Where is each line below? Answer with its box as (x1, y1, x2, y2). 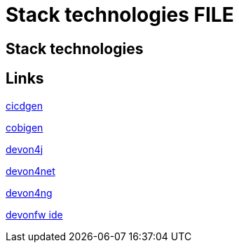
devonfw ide (6, 208, 63, 221)
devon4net (6, 164, 55, 177)
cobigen (6, 121, 43, 133)
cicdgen (6, 99, 43, 112)
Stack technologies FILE (6, 3, 234, 27)
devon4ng (6, 186, 53, 199)
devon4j (6, 143, 43, 155)
